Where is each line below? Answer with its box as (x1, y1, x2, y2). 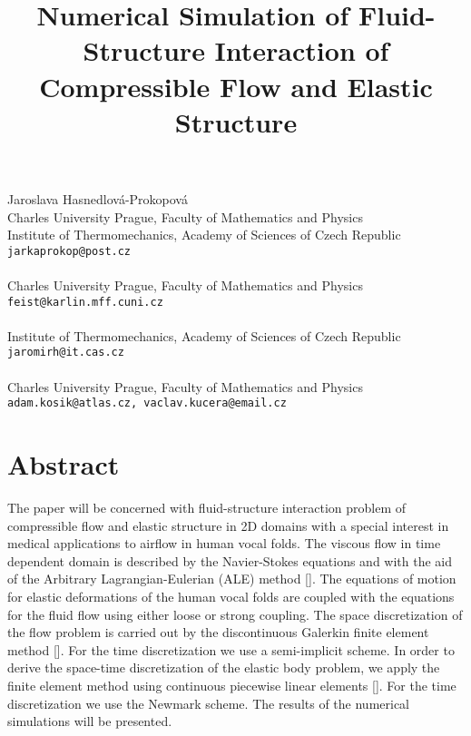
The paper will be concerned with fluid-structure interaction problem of (7, 498, 407, 517)
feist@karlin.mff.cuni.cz (7, 295, 163, 309)
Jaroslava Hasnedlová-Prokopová (7, 189, 188, 208)
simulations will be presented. (7, 711, 172, 731)
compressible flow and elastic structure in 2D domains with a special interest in (7, 515, 449, 535)
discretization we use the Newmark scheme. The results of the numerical (7, 693, 410, 712)
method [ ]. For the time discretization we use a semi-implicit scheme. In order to (7, 640, 455, 659)
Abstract (7, 446, 120, 483)
